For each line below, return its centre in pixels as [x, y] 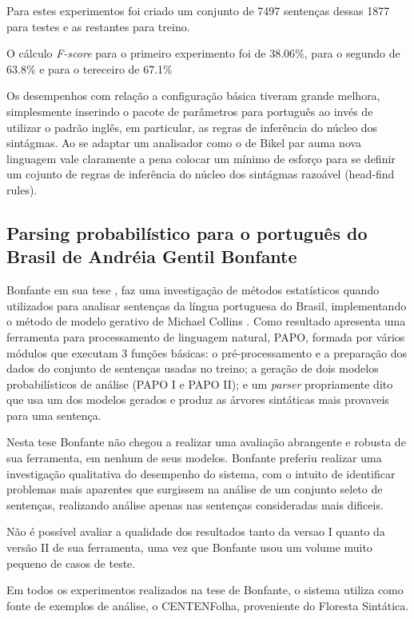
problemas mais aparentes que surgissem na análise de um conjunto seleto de [195, 489]
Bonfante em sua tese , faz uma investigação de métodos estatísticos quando [193, 290]
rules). [22, 189]
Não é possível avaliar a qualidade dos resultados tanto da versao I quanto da [196, 531]
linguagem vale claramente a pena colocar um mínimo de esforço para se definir [201, 158]
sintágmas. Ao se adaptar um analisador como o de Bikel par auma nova [184, 143]
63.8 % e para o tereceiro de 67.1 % [90, 68]
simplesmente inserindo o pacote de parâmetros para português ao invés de [190, 111]
